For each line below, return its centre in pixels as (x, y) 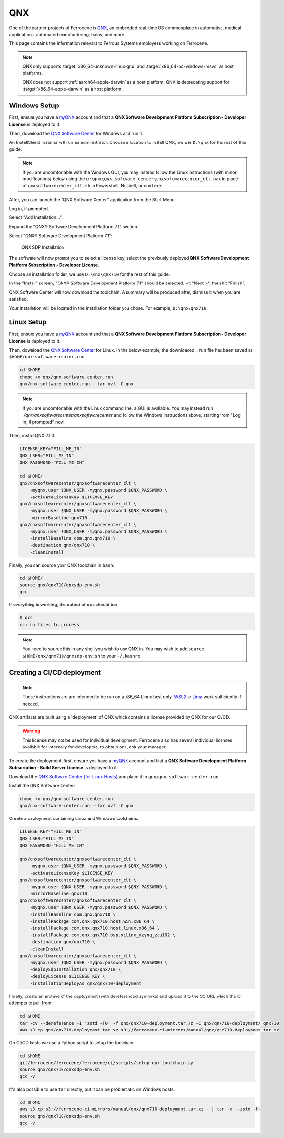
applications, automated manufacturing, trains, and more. (67, 34)
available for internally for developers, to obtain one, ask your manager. (95, 747)
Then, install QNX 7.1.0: (32, 435)
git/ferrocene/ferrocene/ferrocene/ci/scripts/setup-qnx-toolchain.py (107, 1063)
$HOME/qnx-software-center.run (47, 357)
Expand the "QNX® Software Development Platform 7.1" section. (74, 226)
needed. (31, 704)
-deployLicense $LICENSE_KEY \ (67, 977)
